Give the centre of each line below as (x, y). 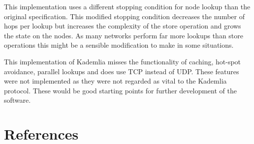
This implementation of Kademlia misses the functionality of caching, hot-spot (123, 61)
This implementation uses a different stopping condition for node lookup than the (127, 6)
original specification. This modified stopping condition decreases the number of (124, 16)
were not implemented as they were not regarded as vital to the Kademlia (115, 81)
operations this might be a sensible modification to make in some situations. (119, 45)
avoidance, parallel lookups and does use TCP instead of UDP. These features (122, 71)
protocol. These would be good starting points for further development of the (120, 90)
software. (17, 100)
